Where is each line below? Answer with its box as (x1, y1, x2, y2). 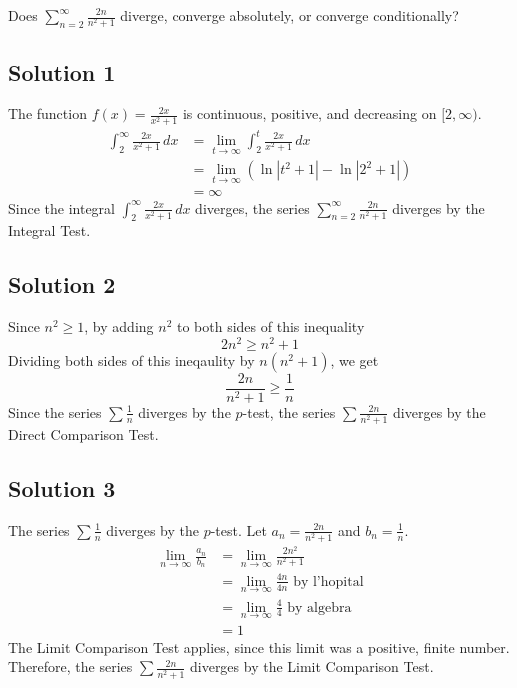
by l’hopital (293, 574, 364, 589)
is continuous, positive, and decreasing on (182, 103, 437, 124)
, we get (330, 349, 379, 370)
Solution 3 (8, 472, 116, 503)
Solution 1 (8, 56, 116, 87)
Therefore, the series (8, 656, 133, 677)
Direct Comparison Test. (8, 423, 159, 444)
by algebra (287, 600, 352, 615)
